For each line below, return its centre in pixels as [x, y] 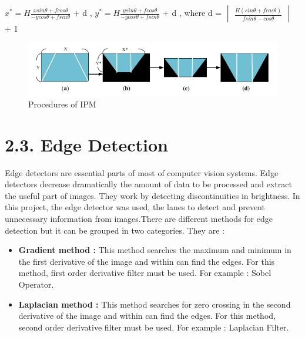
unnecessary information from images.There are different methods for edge [139, 219]
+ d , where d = [192, 12]
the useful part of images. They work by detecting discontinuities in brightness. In [152, 195]
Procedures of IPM [62, 104]
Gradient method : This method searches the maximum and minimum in [155, 250]
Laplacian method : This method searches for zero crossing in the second [155, 304]
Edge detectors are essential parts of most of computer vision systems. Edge [142, 172]
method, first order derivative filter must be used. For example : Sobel [145, 273]
